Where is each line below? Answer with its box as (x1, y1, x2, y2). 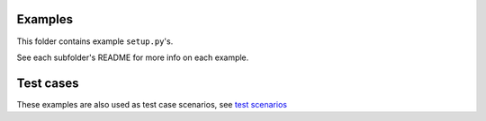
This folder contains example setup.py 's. (16, 36, 174, 47)
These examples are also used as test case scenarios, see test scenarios (16, 99, 288, 109)
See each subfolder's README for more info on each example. (16, 52, 249, 63)
